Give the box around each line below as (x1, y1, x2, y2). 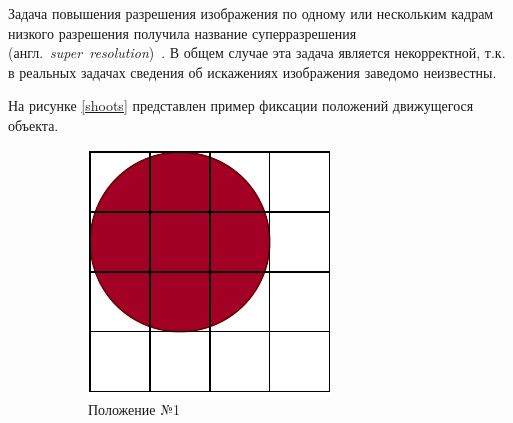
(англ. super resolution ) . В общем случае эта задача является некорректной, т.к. (8, 42, 506, 63)
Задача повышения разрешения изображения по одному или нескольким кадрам (8, 3, 494, 23)
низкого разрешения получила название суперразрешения (8, 22, 357, 43)
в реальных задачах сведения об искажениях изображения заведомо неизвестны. (8, 61, 497, 82)
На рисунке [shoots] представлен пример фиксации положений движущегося (8, 95, 474, 116)
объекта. (8, 114, 59, 135)
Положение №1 (88, 399, 180, 420)
